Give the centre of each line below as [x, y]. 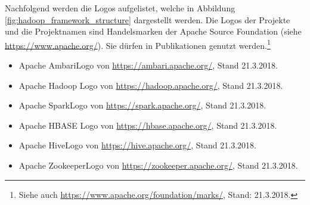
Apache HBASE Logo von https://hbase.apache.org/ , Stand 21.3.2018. [148, 125]
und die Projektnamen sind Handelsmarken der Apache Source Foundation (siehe [153, 31]
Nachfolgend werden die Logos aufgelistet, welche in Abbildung [120, 8]
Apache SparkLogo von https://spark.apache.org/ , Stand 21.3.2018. [142, 105]
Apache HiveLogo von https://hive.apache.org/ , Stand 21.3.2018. [137, 145]
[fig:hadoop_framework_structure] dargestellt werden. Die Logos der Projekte [148, 19]
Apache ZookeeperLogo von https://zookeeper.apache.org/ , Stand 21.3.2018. [158, 165]
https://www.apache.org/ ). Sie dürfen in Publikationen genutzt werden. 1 [138, 44]
